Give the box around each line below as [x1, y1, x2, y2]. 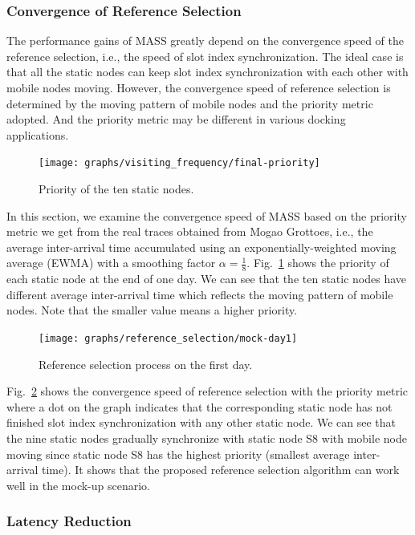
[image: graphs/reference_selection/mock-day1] [39, 333, 298, 345]
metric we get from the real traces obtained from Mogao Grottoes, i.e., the [6, 223, 373, 240]
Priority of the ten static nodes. [39, 180, 194, 197]
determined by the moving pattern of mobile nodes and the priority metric [6, 95, 373, 111]
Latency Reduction [6, 511, 132, 531]
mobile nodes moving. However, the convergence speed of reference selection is [6, 79, 391, 95]
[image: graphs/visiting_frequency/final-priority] [39, 157, 320, 169]
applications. [6, 126, 69, 143]
